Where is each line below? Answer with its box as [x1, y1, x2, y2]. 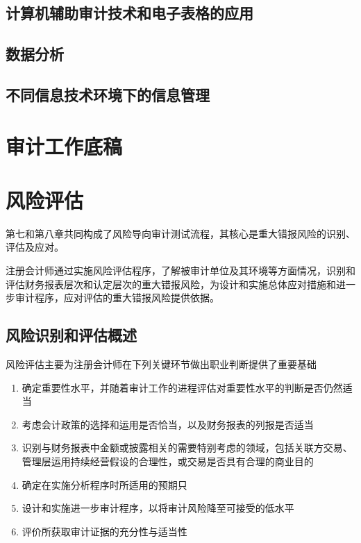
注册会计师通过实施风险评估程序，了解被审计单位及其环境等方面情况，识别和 [6, 263, 355, 278]
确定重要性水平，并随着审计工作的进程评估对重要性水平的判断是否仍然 [22, 380, 343, 394]
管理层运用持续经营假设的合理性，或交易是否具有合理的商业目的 [22, 453, 314, 468]
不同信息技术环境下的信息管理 [6, 83, 210, 105]
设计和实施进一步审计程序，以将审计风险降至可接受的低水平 [22, 501, 294, 515]
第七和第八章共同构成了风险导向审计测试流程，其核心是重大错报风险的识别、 [6, 226, 355, 240]
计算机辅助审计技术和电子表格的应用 [6, 2, 253, 24]
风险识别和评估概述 [6, 324, 137, 346]
